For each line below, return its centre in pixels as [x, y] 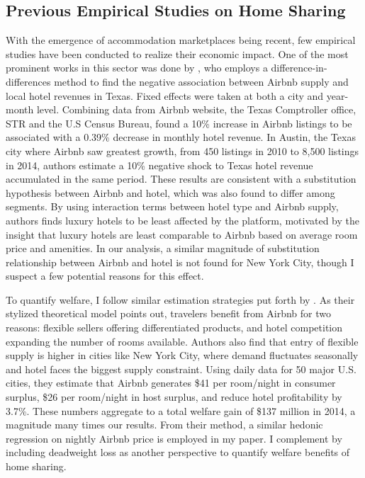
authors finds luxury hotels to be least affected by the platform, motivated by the [182, 220]
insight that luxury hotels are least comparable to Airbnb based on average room [182, 234]
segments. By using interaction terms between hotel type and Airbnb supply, [172, 206]
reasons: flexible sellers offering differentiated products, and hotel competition [174, 328]
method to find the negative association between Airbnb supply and [201, 81]
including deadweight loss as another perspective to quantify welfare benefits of [178, 452]
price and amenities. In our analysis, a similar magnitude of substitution [163, 248]
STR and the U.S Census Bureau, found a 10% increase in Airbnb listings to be [179, 123]
